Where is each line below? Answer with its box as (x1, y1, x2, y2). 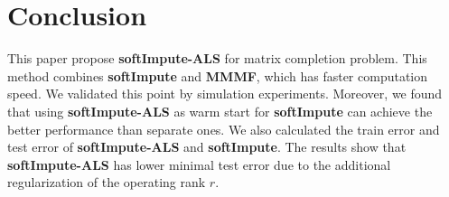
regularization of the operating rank (7, 173, 206, 192)
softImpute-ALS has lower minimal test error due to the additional (7, 155, 391, 174)
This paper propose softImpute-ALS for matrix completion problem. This (7, 49, 427, 68)
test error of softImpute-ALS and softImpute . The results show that (7, 137, 407, 156)
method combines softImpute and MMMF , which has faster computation (7, 66, 428, 85)
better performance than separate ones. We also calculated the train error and (7, 119, 440, 138)
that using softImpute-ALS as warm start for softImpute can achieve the (7, 101, 433, 120)
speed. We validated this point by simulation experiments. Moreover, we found (7, 84, 443, 103)
